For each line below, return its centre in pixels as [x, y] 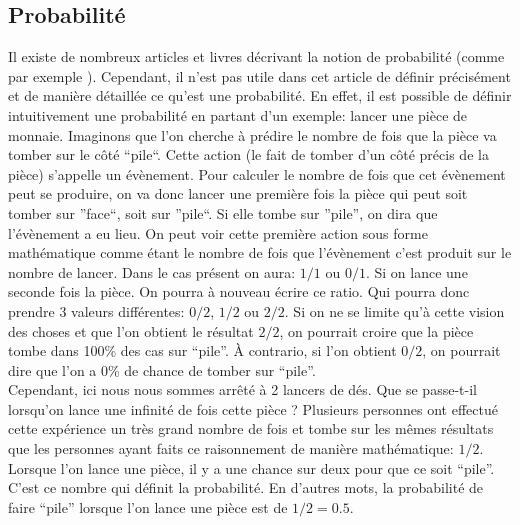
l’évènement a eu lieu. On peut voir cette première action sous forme [218, 232]
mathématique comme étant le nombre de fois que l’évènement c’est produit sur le [260, 252]
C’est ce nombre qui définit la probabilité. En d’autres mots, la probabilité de [246, 487]
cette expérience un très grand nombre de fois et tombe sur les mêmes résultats [251, 428]
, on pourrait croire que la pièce [376, 330]
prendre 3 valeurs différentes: [96, 310]
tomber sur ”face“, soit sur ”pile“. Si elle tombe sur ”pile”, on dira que [223, 212]
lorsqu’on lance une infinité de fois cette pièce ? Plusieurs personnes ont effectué [253, 408]
